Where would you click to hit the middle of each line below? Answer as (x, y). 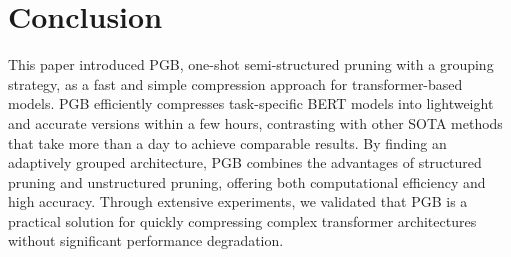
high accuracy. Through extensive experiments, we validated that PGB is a (238, 201)
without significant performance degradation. (146, 240)
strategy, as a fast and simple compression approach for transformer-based (235, 83)
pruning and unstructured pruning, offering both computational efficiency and (247, 181)
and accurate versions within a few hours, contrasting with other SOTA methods (255, 122)
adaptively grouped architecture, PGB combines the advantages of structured (245, 162)
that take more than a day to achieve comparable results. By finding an (227, 142)
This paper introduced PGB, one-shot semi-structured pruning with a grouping (251, 64)
